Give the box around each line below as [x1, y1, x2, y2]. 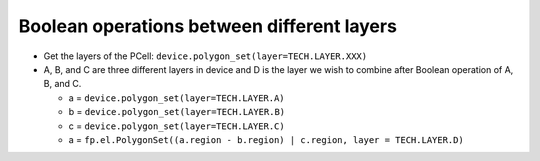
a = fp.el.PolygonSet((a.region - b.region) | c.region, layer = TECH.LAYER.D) [68, 133, 464, 145]
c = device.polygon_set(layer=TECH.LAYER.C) [68, 120, 285, 132]
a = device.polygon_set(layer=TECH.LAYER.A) [68, 91, 285, 104]
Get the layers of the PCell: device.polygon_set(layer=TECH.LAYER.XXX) [43, 50, 368, 62]
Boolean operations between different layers [18, 15, 397, 37]
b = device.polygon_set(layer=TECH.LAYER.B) [68, 106, 286, 118]
